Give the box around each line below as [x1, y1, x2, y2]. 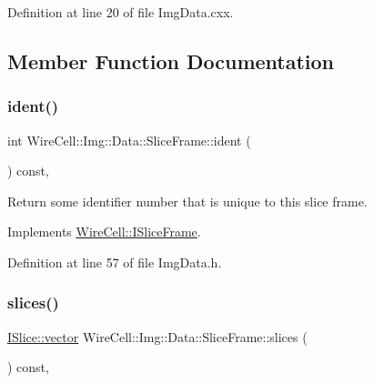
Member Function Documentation [7, 46, 335, 75]
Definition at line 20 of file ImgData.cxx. [7, 3, 234, 21]
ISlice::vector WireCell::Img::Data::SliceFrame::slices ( [7, 327, 308, 346]
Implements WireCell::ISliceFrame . [7, 222, 201, 241]
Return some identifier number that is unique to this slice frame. [7, 191, 368, 210]
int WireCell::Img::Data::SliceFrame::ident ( [7, 130, 251, 149]
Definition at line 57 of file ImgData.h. [7, 252, 222, 271]
